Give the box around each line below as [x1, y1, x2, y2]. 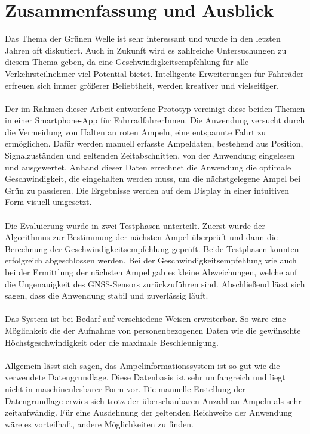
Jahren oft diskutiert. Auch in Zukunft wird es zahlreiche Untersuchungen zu [5, 44, 287, 56]
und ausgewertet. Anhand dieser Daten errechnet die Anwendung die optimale [5, 160, 291, 173]
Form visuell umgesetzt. [5, 196, 92, 208]
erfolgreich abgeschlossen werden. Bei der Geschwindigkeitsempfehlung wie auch [5, 254, 297, 266]
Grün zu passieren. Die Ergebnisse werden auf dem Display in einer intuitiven [5, 184, 290, 196]
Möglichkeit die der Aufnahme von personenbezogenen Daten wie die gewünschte [5, 324, 301, 336]
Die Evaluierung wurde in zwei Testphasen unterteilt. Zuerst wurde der [5, 219, 266, 231]
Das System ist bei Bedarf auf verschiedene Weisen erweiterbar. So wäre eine [5, 312, 286, 325]
